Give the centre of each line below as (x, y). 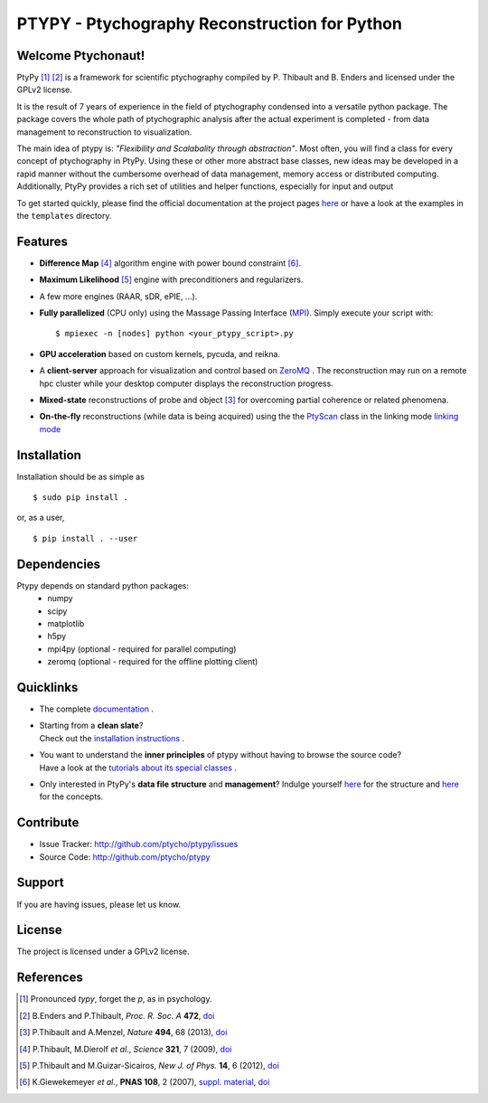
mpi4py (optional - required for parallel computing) (142, 649)
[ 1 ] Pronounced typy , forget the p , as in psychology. (116, 999)
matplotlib (66, 623)
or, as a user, (41, 518)
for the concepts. (71, 797)
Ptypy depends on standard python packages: (103, 585)
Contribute (48, 823)
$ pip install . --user (85, 538)
